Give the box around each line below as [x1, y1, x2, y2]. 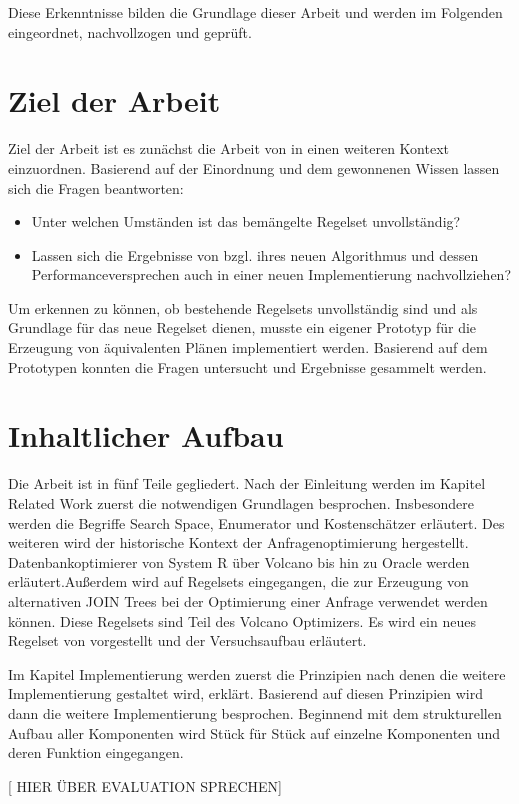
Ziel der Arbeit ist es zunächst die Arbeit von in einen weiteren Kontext [8, 138, 449, 159]
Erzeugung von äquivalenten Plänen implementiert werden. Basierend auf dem [8, 337, 488, 358]
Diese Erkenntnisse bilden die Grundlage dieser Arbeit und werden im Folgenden [8, 2, 503, 22]
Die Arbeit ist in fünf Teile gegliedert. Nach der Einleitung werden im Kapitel [8, 473, 486, 494]
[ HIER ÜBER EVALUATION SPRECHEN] [8, 775, 282, 796]
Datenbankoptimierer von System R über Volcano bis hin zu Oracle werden [8, 551, 470, 572]
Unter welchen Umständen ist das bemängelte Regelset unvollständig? [31, 211, 461, 232]
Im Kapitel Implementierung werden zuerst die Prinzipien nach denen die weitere [8, 663, 506, 684]
